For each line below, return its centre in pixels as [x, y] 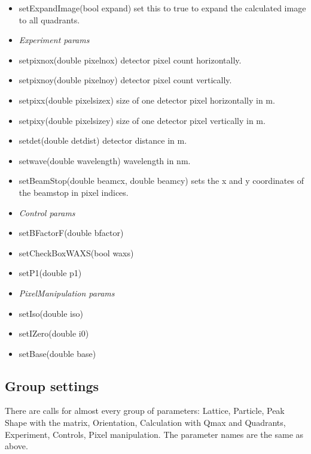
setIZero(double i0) [54, 333]
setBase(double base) [57, 353]
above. [16, 446]
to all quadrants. [49, 19]
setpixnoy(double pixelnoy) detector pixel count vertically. [125, 80]
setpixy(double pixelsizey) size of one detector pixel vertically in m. [142, 120]
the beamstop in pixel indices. [74, 192]
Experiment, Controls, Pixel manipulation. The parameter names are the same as [154, 434]
